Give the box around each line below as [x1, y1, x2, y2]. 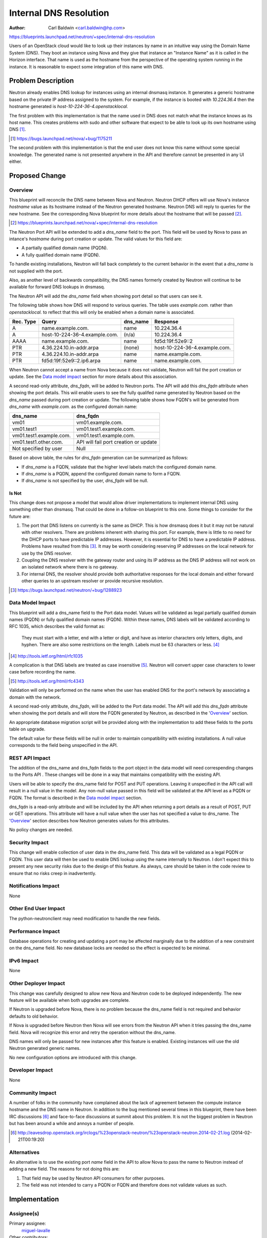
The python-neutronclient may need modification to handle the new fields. [9, 915, 161, 921]
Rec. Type [12, 318, 37, 325]
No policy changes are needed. [9, 827, 73, 833]
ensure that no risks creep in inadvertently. [9, 870, 96, 876]
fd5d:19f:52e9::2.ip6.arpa [42, 357, 101, 364]
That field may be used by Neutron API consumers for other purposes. [21, 1175, 165, 1181]
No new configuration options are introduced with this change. [9, 1054, 137, 1060]
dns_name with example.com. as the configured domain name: [9, 404, 137, 410]
